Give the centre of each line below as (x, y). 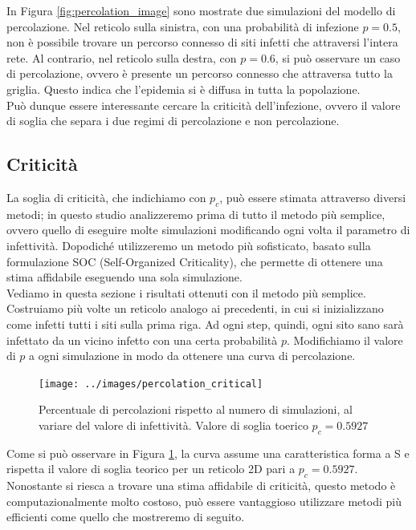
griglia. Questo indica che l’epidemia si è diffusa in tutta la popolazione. (184, 89)
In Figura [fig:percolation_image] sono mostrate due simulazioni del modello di (201, 10)
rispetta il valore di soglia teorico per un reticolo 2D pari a (151, 469)
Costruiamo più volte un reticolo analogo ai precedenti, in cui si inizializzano (195, 308)
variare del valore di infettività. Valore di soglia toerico (173, 425)
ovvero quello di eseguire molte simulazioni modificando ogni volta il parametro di (208, 230)
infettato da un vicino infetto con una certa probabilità (142, 340)
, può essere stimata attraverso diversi (313, 197)
